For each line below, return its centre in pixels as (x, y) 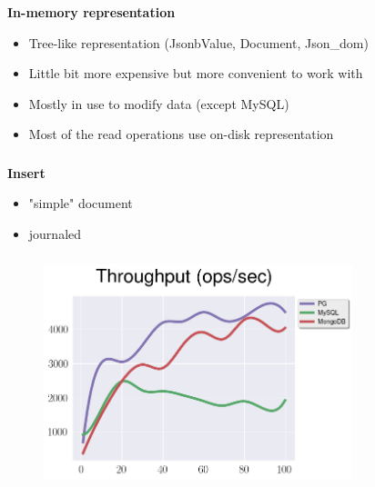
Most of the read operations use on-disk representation (181, 134)
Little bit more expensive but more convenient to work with (196, 73)
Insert (26, 172)
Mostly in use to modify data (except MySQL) (159, 103)
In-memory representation (91, 11)
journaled (55, 234)
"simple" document (81, 203)
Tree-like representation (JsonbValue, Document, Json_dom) (198, 42)
